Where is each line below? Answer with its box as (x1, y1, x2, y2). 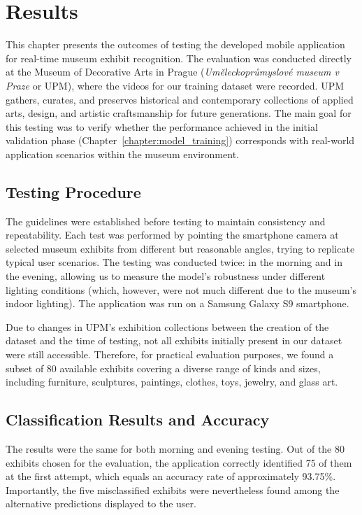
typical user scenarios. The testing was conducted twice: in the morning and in (6, 255, 342, 269)
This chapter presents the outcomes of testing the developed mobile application (6, 37, 345, 52)
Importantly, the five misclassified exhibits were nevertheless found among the (6, 482, 340, 497)
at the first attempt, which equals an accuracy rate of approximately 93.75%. (6, 469, 336, 484)
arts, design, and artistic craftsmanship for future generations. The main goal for (6, 106, 352, 120)
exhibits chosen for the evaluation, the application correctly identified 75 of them (6, 455, 352, 470)
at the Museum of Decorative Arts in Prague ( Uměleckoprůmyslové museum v (6, 64, 339, 79)
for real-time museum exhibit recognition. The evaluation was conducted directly (6, 50, 352, 65)
